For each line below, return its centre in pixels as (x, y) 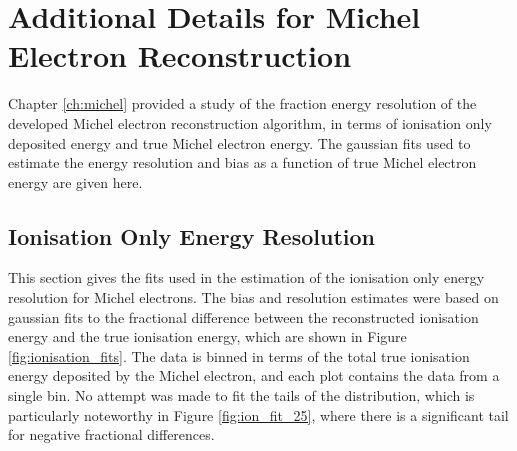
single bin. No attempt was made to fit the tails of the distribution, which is (241, 395)
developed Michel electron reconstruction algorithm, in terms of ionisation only (250, 122)
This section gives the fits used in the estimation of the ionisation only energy (246, 277)
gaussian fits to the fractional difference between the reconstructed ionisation (243, 316)
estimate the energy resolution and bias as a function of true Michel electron (242, 162)
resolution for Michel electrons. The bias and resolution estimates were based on (253, 297)
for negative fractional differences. (111, 434)
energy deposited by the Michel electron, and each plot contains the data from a (254, 375)
